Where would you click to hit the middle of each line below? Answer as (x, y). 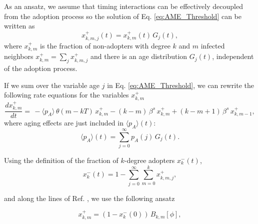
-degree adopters (149, 160)
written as (19, 26)
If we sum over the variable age (52, 85)
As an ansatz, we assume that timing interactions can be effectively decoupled (123, 6)
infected (213, 46)
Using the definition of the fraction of (61, 160)
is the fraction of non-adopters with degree (105, 46)
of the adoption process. (41, 68)
